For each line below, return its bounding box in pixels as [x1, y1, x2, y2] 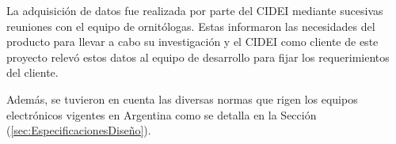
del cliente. [6, 64, 59, 81]
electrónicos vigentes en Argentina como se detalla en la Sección [6, 106, 317, 123]
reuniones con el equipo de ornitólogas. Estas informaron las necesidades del [6, 17, 375, 34]
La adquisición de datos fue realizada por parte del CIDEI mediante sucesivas [6, 2, 383, 18]
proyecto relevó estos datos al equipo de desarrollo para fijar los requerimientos [6, 48, 390, 65]
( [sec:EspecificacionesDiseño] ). [6, 122, 151, 138]
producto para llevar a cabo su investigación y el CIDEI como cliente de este [6, 33, 379, 50]
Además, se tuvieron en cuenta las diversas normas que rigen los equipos [6, 90, 358, 107]
